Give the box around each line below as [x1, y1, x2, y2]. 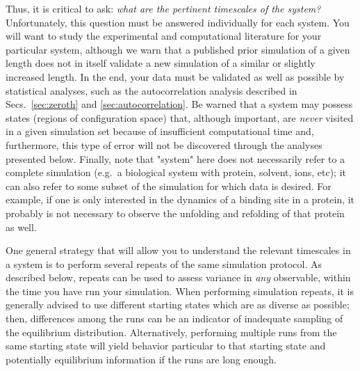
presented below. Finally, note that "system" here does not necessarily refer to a [6, 151, 345, 166]
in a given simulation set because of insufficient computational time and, [6, 124, 314, 139]
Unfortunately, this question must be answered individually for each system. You [6, 15, 350, 29]
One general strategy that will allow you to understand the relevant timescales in [6, 243, 351, 258]
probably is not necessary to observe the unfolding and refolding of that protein [6, 205, 345, 220]
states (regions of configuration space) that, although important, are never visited [6, 110, 354, 125]
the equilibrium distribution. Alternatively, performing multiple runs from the [6, 324, 337, 339]
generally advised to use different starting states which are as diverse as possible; [6, 297, 350, 312]
